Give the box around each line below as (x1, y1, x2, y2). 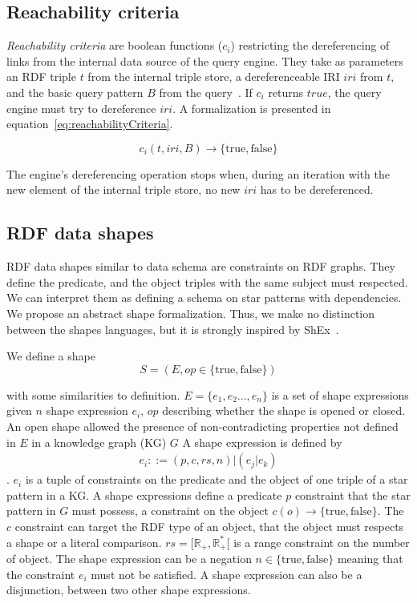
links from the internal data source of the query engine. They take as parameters (6, 52, 403, 69)
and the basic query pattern (6, 83, 144, 100)
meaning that (337, 549, 403, 566)
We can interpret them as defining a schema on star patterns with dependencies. (6, 289, 402, 306)
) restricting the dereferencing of (230, 37, 390, 54)
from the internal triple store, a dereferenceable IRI (87, 68, 340, 85)
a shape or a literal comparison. (6, 533, 162, 550)
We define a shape (6, 348, 95, 364)
